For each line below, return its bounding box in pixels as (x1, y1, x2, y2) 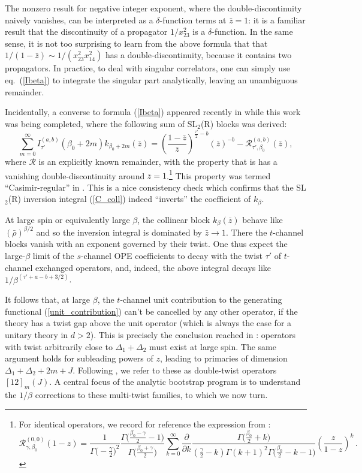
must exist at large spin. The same (149, 340, 276, 353)
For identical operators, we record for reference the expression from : (19, 417, 271, 430)
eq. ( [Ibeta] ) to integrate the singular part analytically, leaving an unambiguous (5, 73, 298, 86)
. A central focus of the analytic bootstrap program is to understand (49, 375, 301, 388)
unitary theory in (5, 329, 68, 341)
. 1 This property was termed (167, 167, 271, 182)
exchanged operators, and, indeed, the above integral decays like (35, 261, 271, 273)
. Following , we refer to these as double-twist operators (73, 363, 277, 376)
